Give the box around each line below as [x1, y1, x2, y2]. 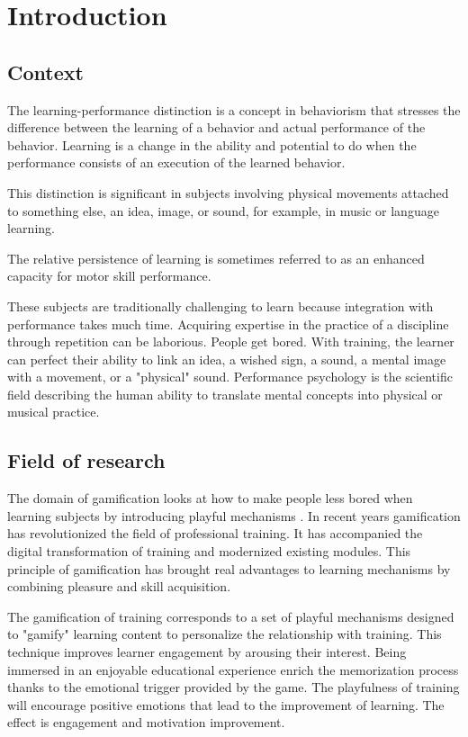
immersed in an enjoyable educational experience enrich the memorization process [7, 660, 459, 679]
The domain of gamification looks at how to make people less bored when [7, 489, 413, 508]
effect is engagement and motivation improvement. [7, 713, 285, 732]
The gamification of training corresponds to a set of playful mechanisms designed [7, 607, 454, 625]
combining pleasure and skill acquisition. [7, 577, 231, 596]
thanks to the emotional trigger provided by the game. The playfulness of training [7, 678, 460, 697]
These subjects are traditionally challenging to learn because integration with [7, 296, 434, 315]
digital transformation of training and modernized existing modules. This [7, 542, 411, 561]
